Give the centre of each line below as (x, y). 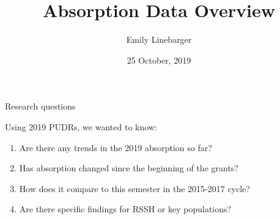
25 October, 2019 (159, 60)
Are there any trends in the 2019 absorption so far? (116, 147)
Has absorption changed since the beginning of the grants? (129, 168)
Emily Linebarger (159, 39)
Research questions (40, 106)
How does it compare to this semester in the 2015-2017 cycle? (134, 188)
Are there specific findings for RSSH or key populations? (125, 209)
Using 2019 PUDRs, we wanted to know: (81, 126)
